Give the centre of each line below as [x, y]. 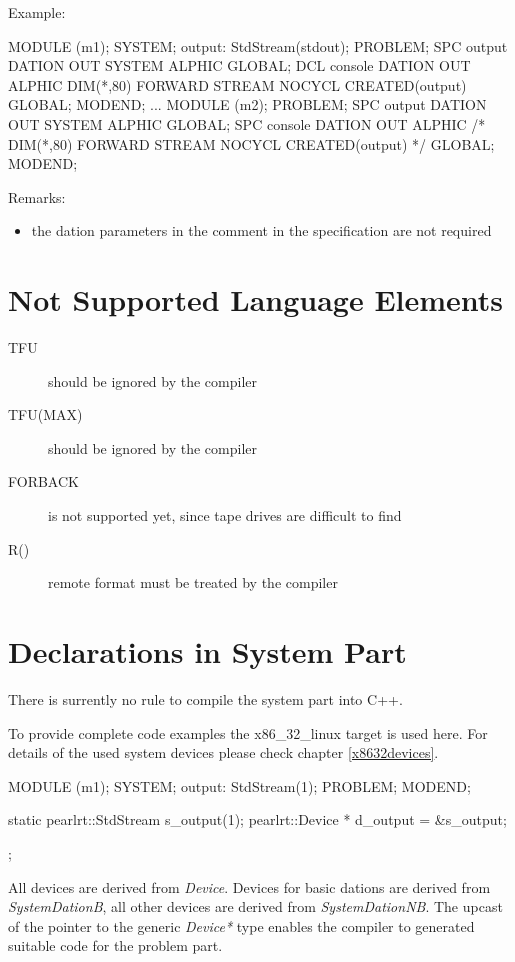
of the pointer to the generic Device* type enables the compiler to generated [241, 925]
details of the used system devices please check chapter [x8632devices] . [223, 752]
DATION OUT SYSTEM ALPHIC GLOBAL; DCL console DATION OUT [239, 65]
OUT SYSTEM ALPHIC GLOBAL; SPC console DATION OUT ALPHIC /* [247, 123]
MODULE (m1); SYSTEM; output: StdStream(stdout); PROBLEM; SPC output [258, 45]
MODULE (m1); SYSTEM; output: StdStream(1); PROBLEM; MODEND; [239, 785]
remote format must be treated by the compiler [193, 582]
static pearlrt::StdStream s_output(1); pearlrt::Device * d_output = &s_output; [257, 819]
